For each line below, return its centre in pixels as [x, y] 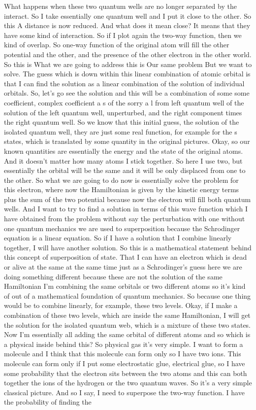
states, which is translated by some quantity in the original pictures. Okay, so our [127, 141]
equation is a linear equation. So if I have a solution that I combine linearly [118, 238]
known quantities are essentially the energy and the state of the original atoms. [124, 151]
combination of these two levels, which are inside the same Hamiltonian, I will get [127, 315]
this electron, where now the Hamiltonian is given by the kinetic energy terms [122, 189]
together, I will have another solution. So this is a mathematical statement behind [128, 247]
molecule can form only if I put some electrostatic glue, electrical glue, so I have [125, 363]
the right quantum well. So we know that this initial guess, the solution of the [122, 122]
